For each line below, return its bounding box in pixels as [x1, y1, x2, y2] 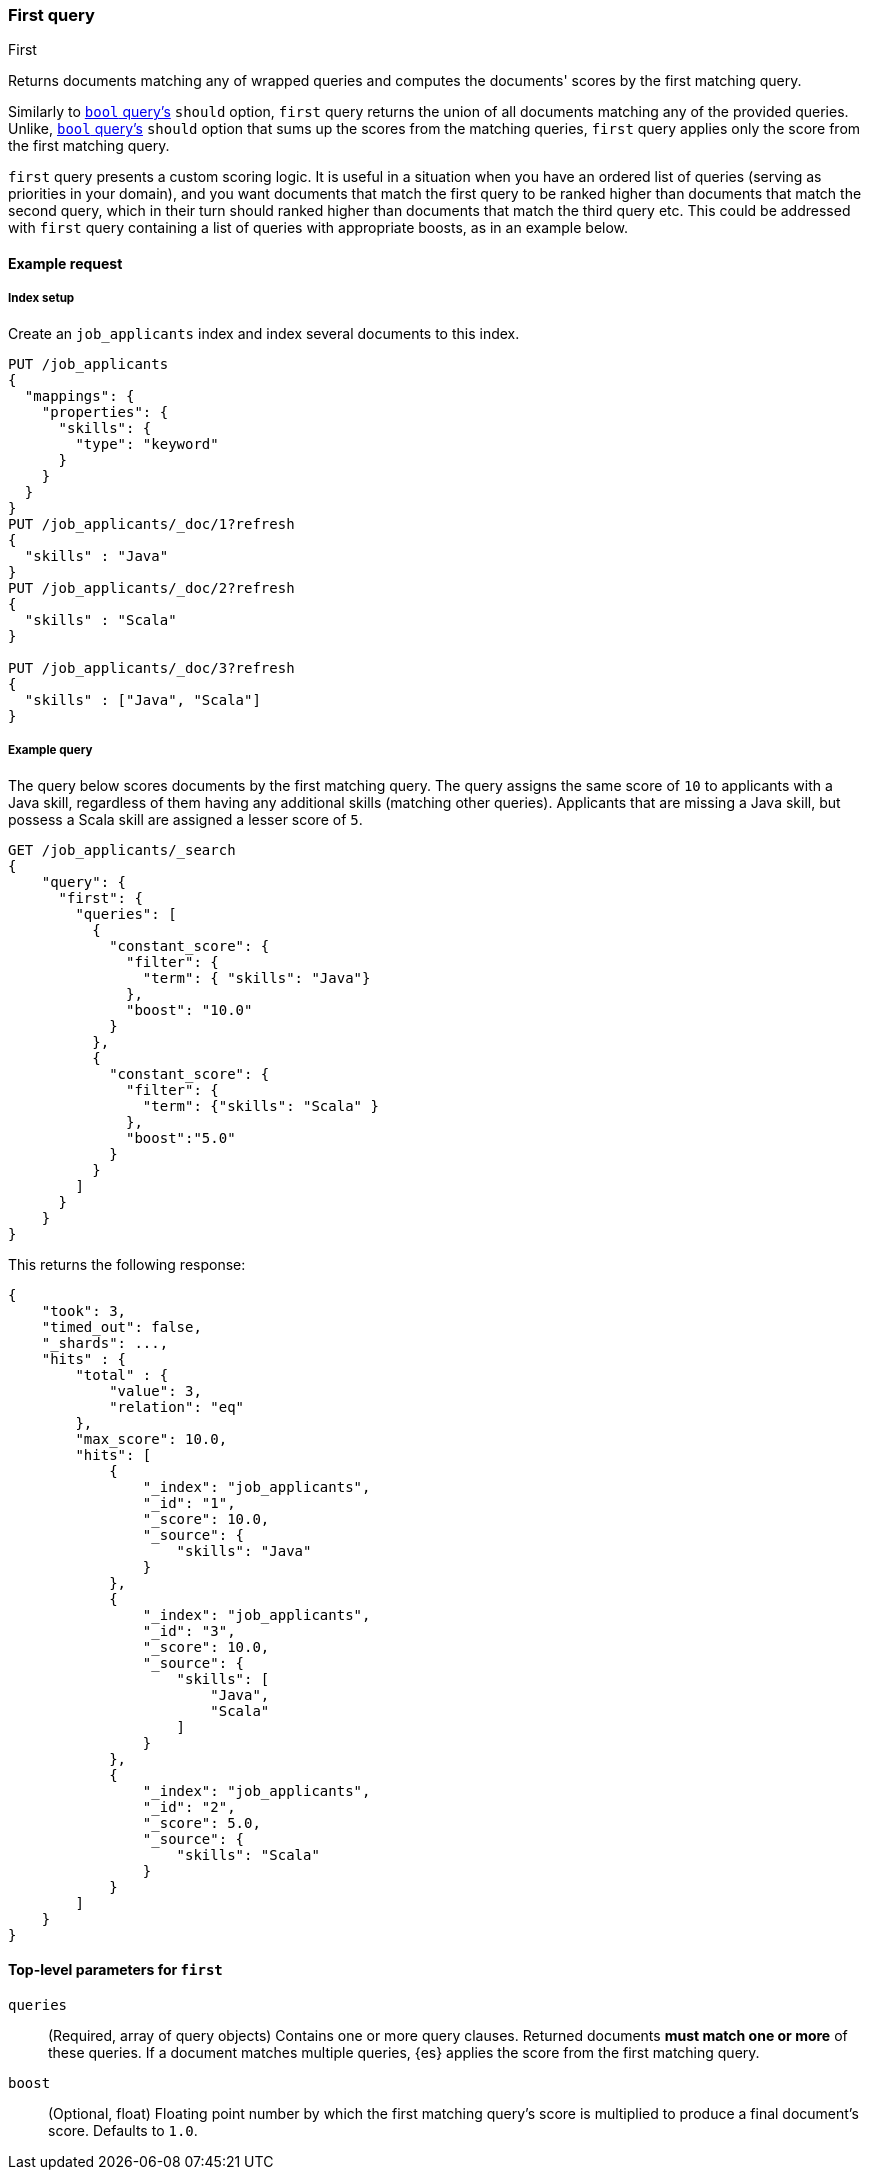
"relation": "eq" [109, 1398, 245, 1415]
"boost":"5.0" [126, 1129, 236, 1146]
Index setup [8, 291, 75, 306]
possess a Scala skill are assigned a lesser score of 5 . [8, 810, 363, 828]
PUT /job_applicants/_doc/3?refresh [8, 659, 295, 676]
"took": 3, [41, 1302, 127, 1319]
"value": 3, [109, 1382, 202, 1399]
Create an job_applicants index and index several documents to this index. [8, 324, 520, 342]
